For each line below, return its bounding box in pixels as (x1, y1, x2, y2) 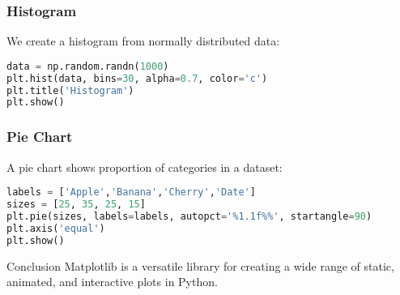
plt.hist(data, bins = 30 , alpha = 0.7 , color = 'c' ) (6, 72, 268, 84)
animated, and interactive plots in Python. (6, 273, 218, 290)
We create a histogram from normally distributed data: (6, 32, 280, 49)
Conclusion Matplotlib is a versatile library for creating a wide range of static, (6, 257, 394, 274)
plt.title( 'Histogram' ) (6, 84, 134, 96)
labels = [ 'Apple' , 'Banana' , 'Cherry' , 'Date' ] (6, 186, 256, 199)
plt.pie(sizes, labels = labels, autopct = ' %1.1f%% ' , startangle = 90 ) (6, 210, 372, 222)
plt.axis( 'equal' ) (6, 222, 105, 234)
